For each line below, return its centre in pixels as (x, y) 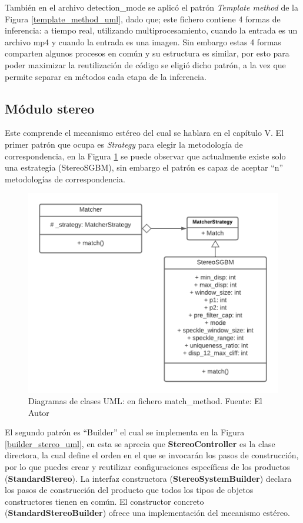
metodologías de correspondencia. (65, 179)
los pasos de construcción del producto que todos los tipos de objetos (129, 490)
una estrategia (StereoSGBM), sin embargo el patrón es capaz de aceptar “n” (144, 167)
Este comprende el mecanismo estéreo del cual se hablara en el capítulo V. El (144, 133)
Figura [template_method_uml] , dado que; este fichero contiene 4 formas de (143, 19)
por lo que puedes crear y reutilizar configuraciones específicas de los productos (147, 467)
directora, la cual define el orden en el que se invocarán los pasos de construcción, (152, 455)
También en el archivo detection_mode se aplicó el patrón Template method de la (151, 7)
